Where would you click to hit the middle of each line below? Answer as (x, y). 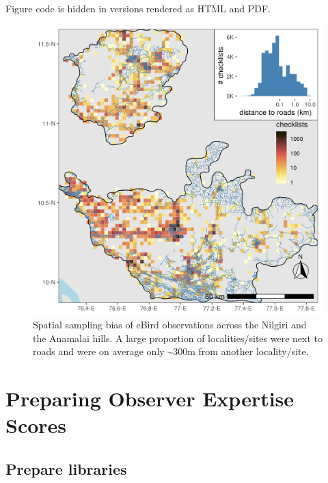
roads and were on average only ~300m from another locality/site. (171, 351)
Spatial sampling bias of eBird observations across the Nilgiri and (170, 325)
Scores (36, 425)
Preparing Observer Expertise (150, 399)
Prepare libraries (66, 468)
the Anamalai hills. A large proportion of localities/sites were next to (178, 338)
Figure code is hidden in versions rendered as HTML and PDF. (138, 8)
